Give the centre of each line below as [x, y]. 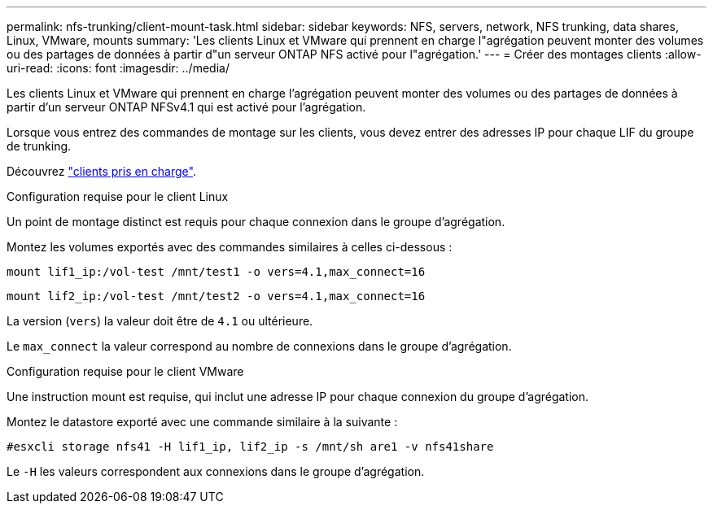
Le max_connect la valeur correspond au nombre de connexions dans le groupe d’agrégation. [259, 346]
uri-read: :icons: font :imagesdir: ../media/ [118, 68]
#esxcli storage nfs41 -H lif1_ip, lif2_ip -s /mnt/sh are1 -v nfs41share [250, 447]
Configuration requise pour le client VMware [125, 371]
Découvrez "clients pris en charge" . [101, 171]
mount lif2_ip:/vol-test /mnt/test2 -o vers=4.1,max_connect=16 [216, 296]
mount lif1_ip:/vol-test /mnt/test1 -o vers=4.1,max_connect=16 [216, 272]
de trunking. [39, 146]
